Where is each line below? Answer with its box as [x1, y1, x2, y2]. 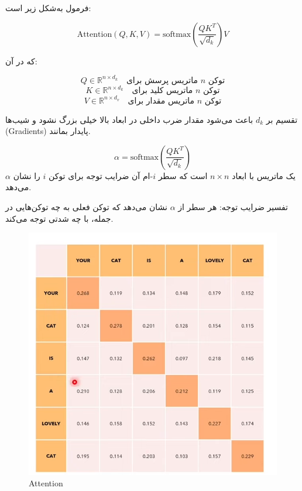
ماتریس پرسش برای [126, 76, 198, 85]
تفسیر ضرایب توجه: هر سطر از [178, 201, 289, 213]
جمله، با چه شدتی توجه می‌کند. [5, 212, 114, 224]
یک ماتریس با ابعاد [232, 169, 296, 181]
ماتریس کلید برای [132, 87, 193, 95]
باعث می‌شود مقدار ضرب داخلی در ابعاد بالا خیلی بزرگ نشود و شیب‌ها [5, 113, 253, 125]
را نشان [13, 169, 40, 181]
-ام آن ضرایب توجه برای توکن [49, 169, 153, 181]
